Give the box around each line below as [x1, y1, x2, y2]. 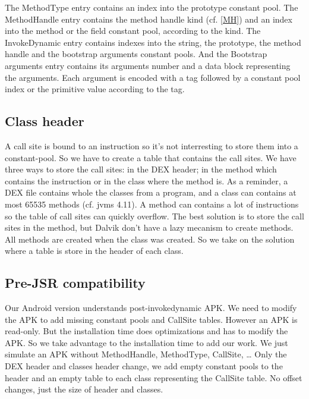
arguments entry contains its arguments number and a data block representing [5, 59, 291, 71]
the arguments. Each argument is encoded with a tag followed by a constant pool [5, 71, 301, 83]
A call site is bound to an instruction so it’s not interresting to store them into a [5, 139, 298, 152]
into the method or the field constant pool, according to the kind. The [5, 24, 261, 37]
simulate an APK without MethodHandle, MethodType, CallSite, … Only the [5, 348, 287, 360]
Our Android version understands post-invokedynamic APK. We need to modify [5, 301, 297, 314]
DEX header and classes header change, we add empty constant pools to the [5, 360, 283, 372]
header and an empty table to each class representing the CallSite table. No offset [5, 371, 302, 384]
